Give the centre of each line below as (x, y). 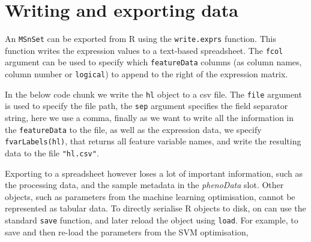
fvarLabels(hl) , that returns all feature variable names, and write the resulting (153, 141)
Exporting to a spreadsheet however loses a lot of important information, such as (154, 173)
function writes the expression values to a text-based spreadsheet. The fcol (144, 50)
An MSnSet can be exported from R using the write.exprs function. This (140, 39)
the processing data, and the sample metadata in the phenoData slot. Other (144, 185)
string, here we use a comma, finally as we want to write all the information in (149, 118)
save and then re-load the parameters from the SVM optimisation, (127, 232)
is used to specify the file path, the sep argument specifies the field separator (146, 106)
